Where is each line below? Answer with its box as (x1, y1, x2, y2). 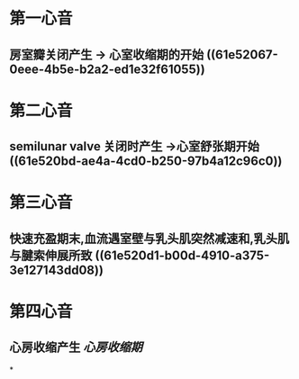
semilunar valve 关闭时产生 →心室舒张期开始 (9, 139, 259, 154)
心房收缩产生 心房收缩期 (9, 339, 142, 356)
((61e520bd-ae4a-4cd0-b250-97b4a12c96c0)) (9, 154, 283, 169)
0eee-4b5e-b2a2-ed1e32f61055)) (9, 61, 205, 77)
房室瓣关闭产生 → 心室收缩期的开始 (9, 47, 204, 62)
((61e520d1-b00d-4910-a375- (94, 248, 270, 263)
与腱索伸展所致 (9, 248, 93, 263)
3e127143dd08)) (9, 262, 104, 277)
